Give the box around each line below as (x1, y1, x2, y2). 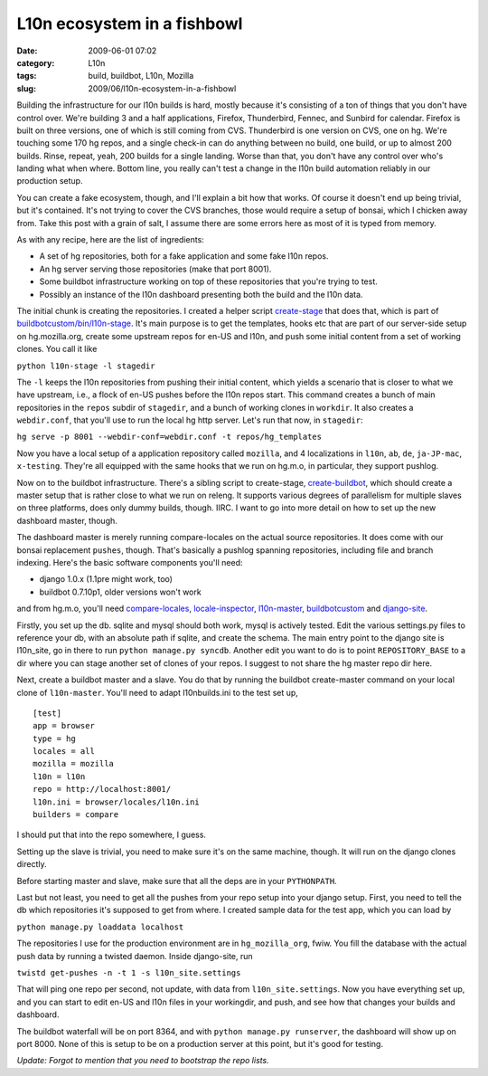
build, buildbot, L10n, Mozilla (88, 71, 194, 81)
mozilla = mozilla (33, 758, 115, 769)
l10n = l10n (33, 771, 86, 782)
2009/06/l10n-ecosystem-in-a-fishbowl (88, 82, 237, 94)
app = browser (33, 720, 95, 731)
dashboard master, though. (16, 515, 117, 526)
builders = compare (33, 810, 119, 820)
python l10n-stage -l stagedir (16, 360, 155, 371)
